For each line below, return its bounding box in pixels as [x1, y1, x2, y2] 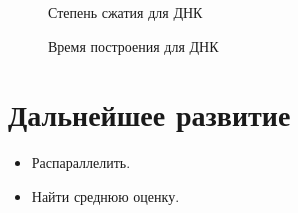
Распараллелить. [31, 152, 131, 173]
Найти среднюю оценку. [31, 185, 180, 206]
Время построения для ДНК [48, 35, 219, 56]
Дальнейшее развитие [8, 94, 291, 135]
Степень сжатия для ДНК [48, 2, 203, 22]
